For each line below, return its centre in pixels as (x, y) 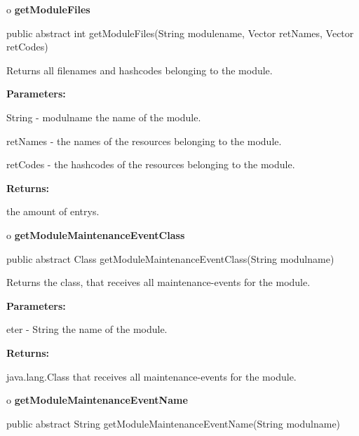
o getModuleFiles (48, 9)
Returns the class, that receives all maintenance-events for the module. (158, 282)
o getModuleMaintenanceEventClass (96, 234)
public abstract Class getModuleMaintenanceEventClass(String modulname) (170, 258)
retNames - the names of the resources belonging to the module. (144, 141)
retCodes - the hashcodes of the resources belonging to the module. (151, 164)
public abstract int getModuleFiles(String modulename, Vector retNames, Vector (180, 33)
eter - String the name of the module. (87, 329)
